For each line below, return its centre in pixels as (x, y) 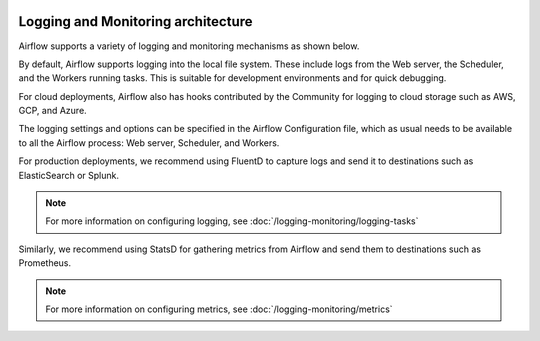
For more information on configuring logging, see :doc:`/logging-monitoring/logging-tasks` (232, 221)
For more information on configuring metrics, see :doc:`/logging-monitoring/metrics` (219, 309)
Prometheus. (45, 263)
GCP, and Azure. (52, 111)
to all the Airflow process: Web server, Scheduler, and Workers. (149, 142)
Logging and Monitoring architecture (136, 21)
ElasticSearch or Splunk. (69, 175)
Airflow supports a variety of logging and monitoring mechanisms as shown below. (189, 46)
